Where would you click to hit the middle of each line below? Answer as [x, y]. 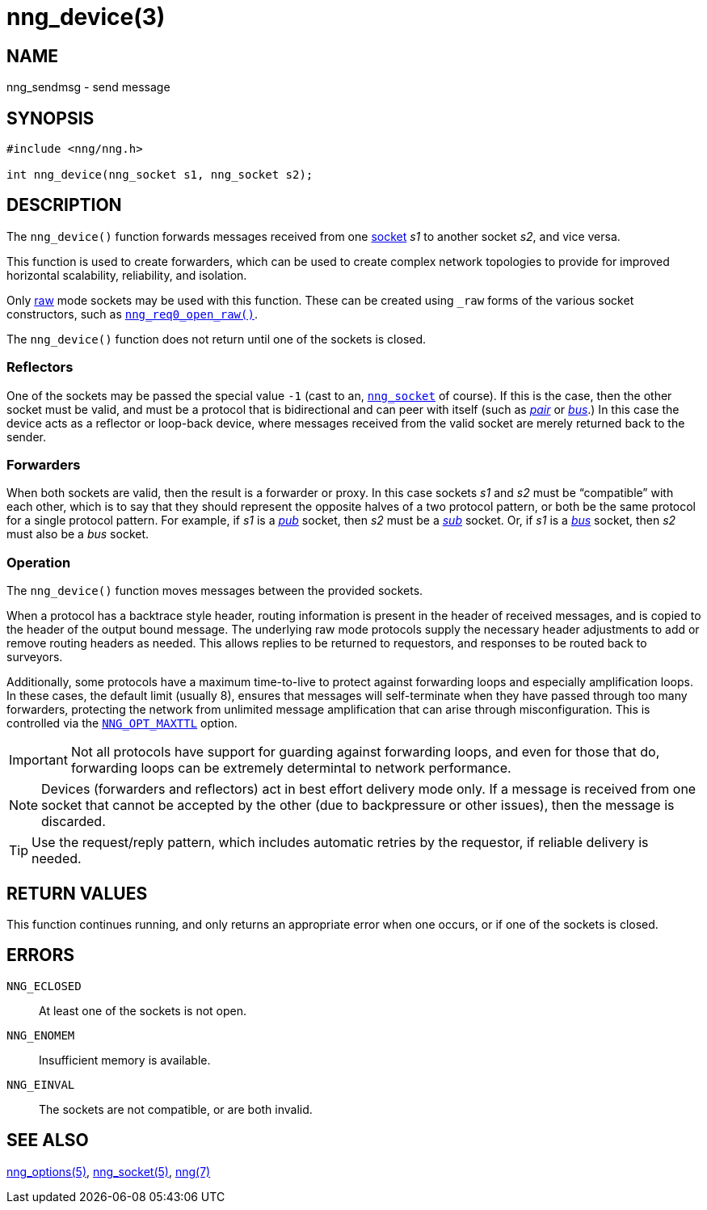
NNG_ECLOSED [44, 986]
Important [38, 760]
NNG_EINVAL [41, 1084]
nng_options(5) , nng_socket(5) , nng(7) [109, 1171]
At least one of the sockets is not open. [143, 1010]
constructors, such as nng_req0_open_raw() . [132, 314]
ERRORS [41, 955]
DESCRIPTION [64, 205]
